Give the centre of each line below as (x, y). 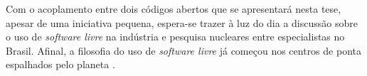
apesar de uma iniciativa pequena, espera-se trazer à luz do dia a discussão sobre (182, 22)
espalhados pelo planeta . (60, 64)
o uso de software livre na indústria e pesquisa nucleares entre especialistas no (175, 37)
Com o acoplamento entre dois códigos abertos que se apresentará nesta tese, (174, 9)
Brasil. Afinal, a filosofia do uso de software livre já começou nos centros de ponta (183, 50)
